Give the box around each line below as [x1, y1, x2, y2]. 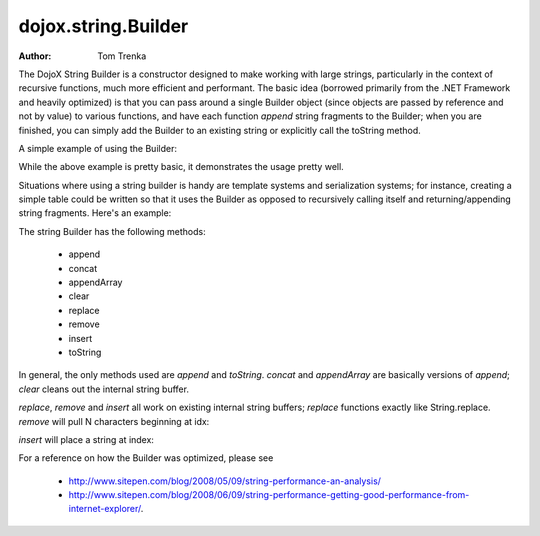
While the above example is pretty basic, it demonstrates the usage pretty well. [18, 161, 344, 173]
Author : [18, 50, 52, 62]
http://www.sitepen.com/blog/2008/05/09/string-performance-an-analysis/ [68, 475, 382, 487]
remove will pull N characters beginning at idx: [18, 415, 210, 427]
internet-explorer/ [68, 503, 142, 515]
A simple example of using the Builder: [18, 142, 177, 154]
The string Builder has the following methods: [18, 225, 206, 237]
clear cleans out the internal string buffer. [18, 383, 190, 395]
